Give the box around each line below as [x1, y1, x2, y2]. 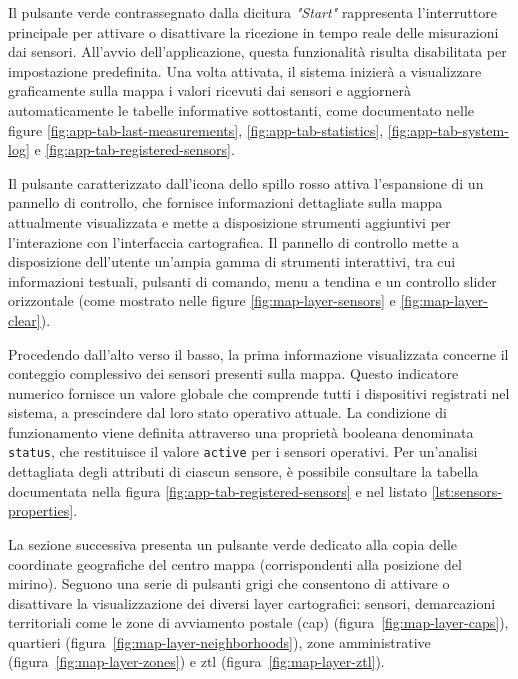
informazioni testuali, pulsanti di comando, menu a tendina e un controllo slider [8, 270, 497, 291]
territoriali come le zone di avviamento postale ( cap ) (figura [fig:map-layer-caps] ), [8, 612, 509, 633]
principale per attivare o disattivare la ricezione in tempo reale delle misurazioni [8, 21, 499, 42]
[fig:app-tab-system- [387, 119, 509, 140]
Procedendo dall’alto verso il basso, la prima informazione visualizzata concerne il [8, 343, 509, 364]
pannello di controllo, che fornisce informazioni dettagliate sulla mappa [8, 192, 443, 213]
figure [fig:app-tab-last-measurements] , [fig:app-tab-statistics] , [8, 119, 384, 140]
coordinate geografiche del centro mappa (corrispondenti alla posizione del [8, 553, 462, 574]
